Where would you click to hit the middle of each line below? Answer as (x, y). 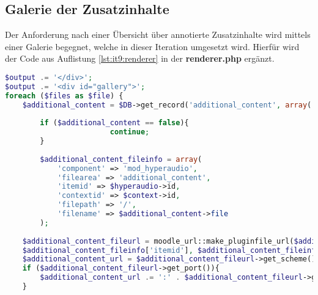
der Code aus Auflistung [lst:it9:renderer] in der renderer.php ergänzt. (140, 58)
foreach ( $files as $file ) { (64, 96)
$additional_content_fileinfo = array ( (121, 159)
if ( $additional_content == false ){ (114, 123)
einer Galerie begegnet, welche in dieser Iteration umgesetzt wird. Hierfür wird (152, 46)
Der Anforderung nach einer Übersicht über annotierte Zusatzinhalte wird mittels (158, 35)
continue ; (130, 132)
